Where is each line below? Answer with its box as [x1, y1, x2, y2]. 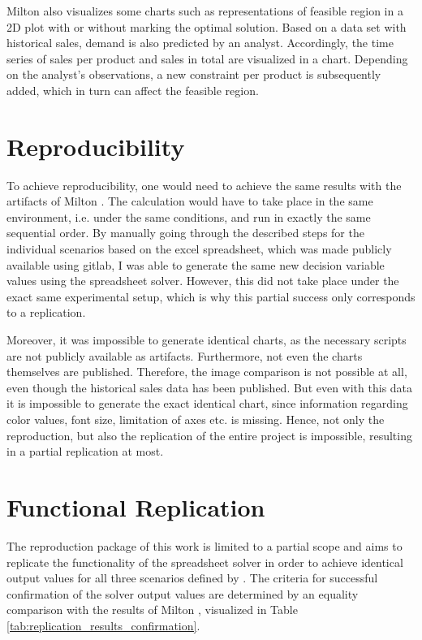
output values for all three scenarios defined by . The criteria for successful [6, 569, 378, 586]
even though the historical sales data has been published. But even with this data [6, 378, 413, 396]
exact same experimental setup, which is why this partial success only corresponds [6, 288, 416, 305]
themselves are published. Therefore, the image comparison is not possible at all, [6, 363, 407, 380]
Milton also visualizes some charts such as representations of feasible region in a [6, 2, 403, 19]
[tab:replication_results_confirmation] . [6, 616, 200, 634]
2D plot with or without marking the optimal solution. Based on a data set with [6, 18, 407, 35]
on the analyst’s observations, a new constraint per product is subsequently [6, 66, 381, 83]
